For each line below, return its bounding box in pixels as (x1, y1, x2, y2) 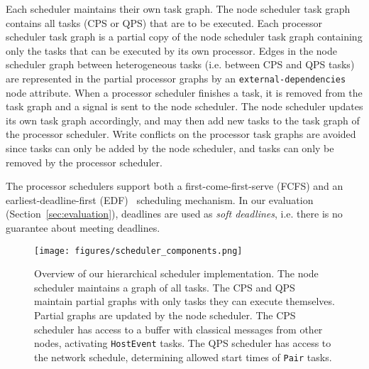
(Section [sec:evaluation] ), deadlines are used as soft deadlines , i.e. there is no (6, 206, 343, 221)
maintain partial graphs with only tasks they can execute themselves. (34, 294, 335, 309)
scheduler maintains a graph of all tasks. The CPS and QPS (34, 279, 295, 294)
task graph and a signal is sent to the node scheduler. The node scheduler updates (6, 99, 363, 114)
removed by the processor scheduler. (6, 154, 163, 169)
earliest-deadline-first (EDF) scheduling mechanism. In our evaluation (6, 192, 314, 207)
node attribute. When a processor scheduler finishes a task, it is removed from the (6, 85, 363, 100)
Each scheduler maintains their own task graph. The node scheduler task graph (6, 1, 351, 16)
